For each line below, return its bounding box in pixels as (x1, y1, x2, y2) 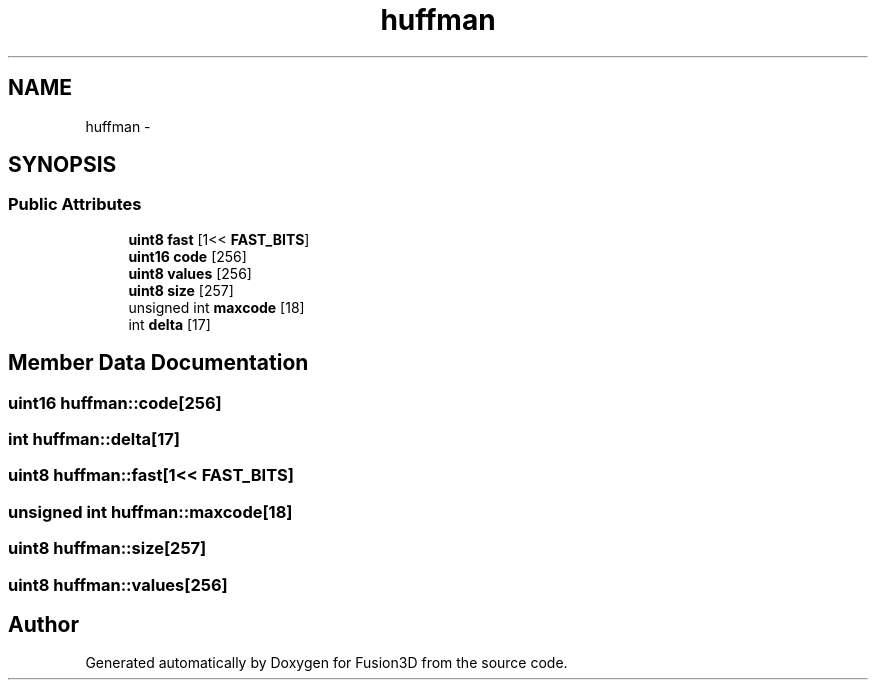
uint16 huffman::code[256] (8, 392, 222, 413)
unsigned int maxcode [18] (128, 298, 305, 316)
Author (8, 611, 79, 637)
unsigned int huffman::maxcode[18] (8, 501, 293, 522)
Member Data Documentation (8, 350, 309, 376)
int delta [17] (128, 315, 211, 333)
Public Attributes (8, 194, 142, 215)
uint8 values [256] (128, 264, 252, 282)
